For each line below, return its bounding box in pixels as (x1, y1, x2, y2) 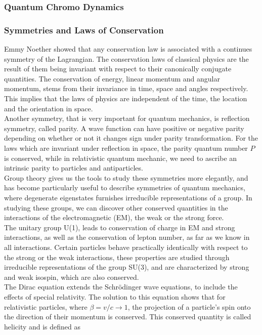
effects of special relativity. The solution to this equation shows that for (4, 291, 226, 302)
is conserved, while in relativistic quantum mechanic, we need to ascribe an (4, 152, 237, 163)
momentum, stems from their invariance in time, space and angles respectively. (4, 83, 248, 94)
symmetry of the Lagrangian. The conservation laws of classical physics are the (4, 53, 249, 64)
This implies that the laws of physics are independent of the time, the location (4, 93, 247, 104)
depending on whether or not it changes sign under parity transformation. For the (4, 133, 258, 143)
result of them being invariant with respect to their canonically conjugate (4, 63, 232, 74)
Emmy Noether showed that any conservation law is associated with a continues (4, 44, 252, 54)
